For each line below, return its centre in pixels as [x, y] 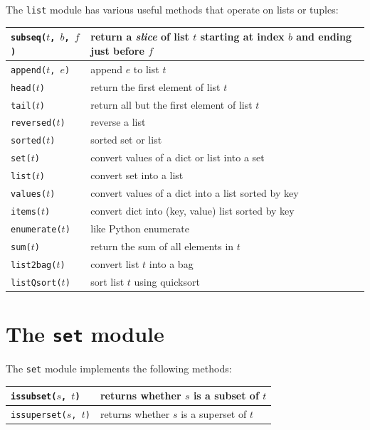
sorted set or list [126, 140]
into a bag [171, 263]
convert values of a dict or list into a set [178, 157]
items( [26, 211]
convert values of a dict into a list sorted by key [195, 193]
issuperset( [39, 415]
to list [146, 69]
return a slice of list [140, 37]
